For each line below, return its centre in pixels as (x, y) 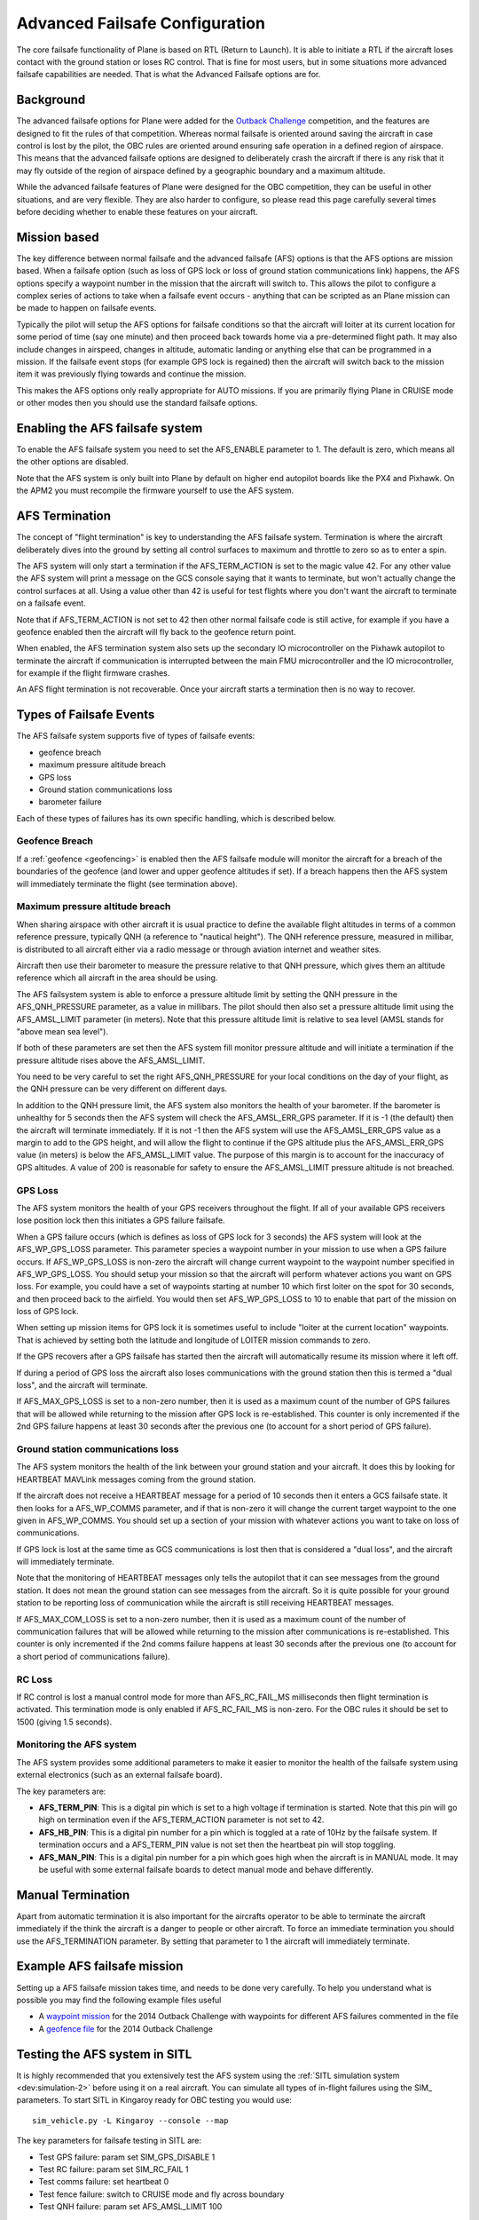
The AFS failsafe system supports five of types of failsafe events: (136, 736)
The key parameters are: (61, 1791)
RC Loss (35, 1679)
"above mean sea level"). (62, 1031)
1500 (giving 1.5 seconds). (64, 1722)
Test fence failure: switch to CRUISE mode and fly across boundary (161, 2194)
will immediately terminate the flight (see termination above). (127, 884)
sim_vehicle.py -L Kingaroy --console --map (131, 2121)
